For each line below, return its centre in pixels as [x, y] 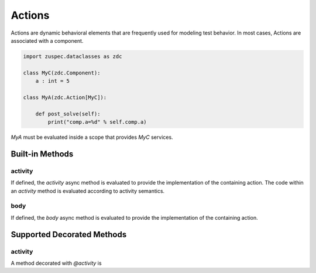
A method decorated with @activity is [56, 263]
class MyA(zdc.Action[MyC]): [65, 97]
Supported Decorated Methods [69, 234]
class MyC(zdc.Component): [62, 73]
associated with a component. [47, 40]
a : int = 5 [53, 81]
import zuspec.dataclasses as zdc [73, 56]
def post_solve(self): [68, 114]
